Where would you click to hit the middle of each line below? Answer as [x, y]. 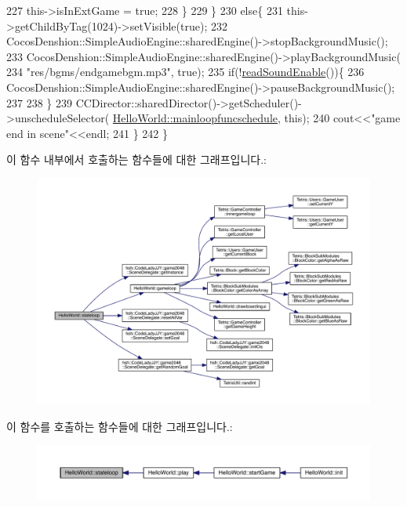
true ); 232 [204, 25]
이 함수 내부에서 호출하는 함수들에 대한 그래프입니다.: [136, 159]
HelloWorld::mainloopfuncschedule [195, 118]
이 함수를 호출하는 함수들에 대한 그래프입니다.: [120, 426]
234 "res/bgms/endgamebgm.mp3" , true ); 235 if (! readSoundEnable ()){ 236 [185, 72]
